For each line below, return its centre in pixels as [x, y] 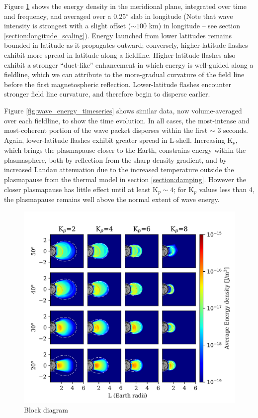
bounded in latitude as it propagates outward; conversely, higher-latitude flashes [126, 45]
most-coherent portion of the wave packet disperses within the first [106, 130]
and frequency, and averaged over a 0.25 [65, 16]
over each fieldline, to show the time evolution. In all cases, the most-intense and [127, 120]
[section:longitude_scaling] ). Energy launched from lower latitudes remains [118, 35]
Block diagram [46, 410]
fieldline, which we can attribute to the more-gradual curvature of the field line [124, 74]
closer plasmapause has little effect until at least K [81, 189]
